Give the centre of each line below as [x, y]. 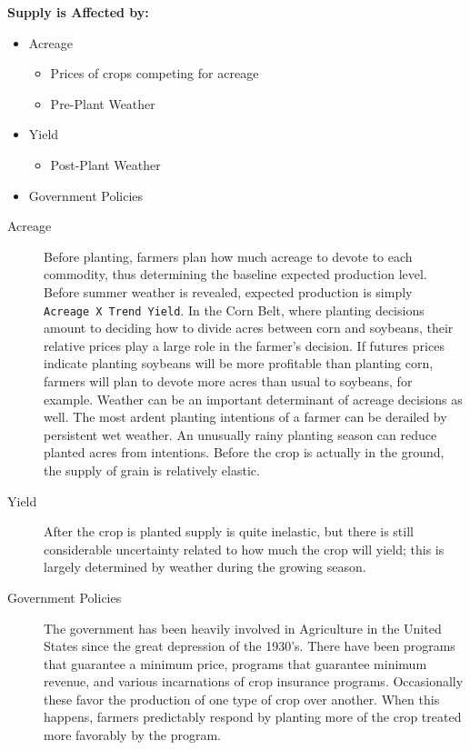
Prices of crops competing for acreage [155, 73]
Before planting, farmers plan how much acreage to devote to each [228, 256]
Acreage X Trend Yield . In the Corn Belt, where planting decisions [234, 310]
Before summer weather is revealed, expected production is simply [228, 291]
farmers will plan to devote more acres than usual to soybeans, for [228, 380]
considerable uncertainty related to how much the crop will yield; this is [244, 549]
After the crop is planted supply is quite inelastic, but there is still [229, 531]
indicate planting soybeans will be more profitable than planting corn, [239, 363]
